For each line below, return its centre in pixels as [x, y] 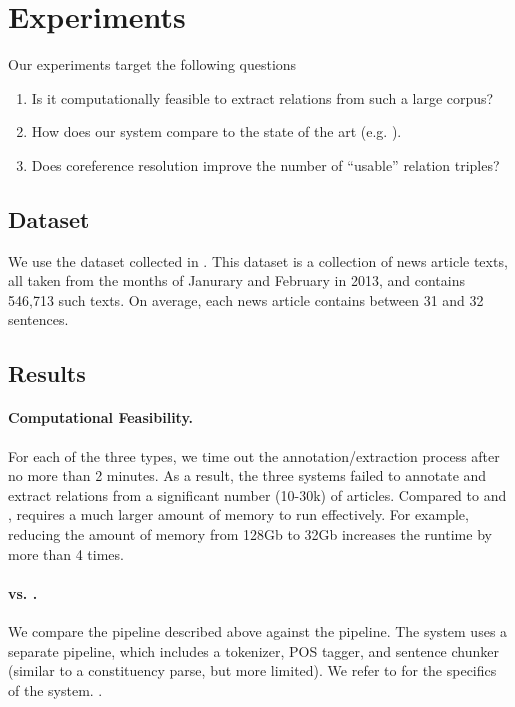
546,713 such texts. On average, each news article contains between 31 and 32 [246, 299]
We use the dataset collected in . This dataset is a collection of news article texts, [258, 260]
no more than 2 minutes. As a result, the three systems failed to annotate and [247, 475]
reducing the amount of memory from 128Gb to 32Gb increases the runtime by [250, 534]
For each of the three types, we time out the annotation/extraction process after [254, 455]
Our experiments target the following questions [152, 64]
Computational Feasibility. [101, 417]
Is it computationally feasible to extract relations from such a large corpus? [262, 97]
